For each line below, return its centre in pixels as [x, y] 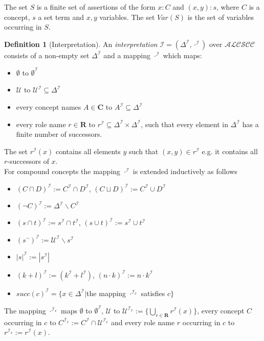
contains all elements [88, 151]
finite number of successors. [59, 134]
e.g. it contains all [230, 151]
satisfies [153, 293]
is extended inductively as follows [185, 171]
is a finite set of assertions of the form [96, 7]
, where [228, 7]
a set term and [61, 17]
